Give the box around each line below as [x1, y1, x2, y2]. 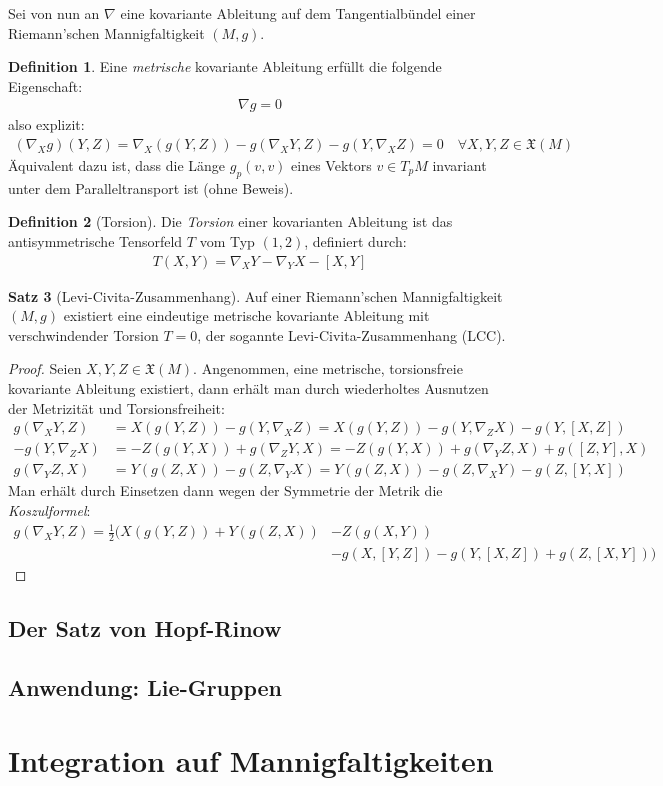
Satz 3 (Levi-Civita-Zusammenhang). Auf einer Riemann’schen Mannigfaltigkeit [8, 285, 503, 306]
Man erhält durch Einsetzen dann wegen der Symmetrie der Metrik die [8, 480, 443, 501]
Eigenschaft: [8, 75, 83, 96]
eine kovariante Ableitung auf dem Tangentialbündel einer [120, 3, 476, 23]
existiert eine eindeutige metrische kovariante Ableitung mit [63, 305, 430, 326]
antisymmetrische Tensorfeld [8, 231, 183, 252]
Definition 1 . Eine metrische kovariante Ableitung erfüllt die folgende [8, 56, 442, 77]
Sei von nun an [8, 3, 100, 23]
